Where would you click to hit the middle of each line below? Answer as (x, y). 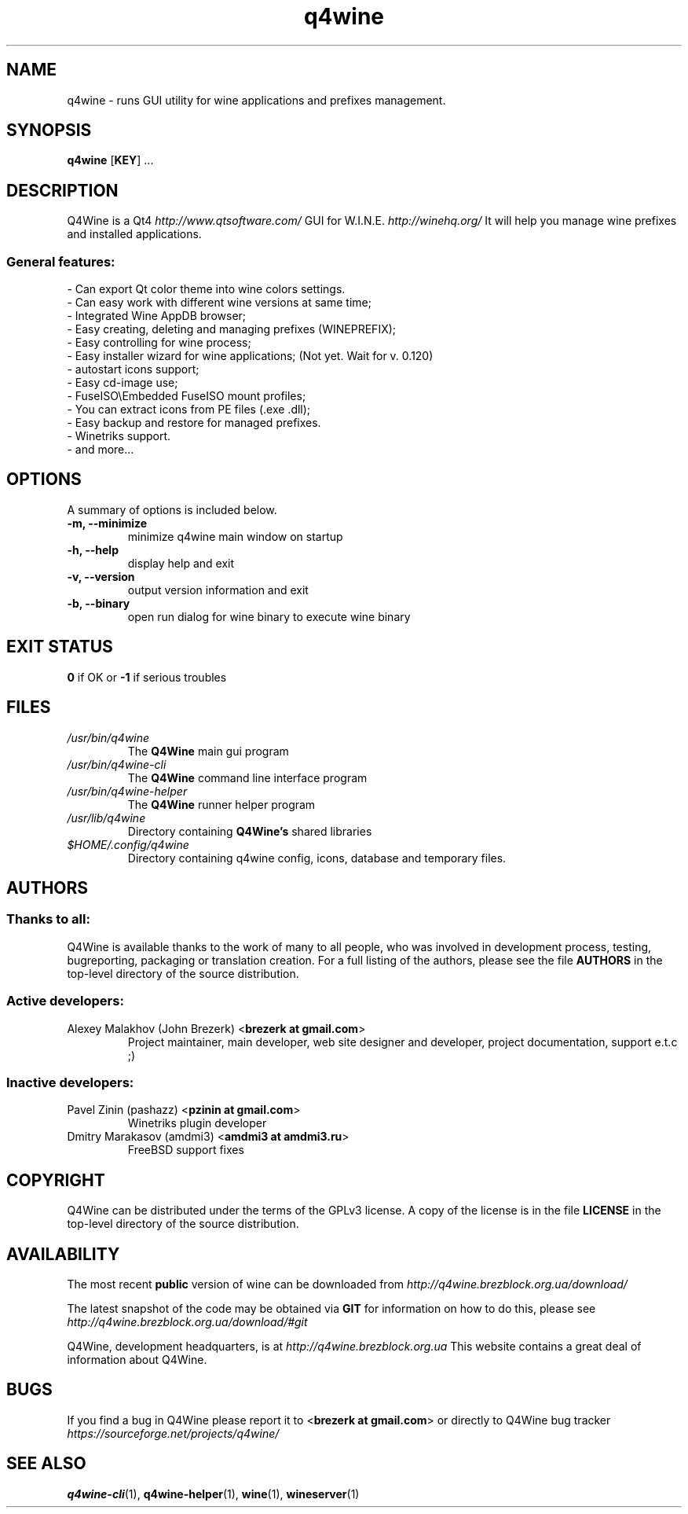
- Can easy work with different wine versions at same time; (219, 303)
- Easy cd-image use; (123, 383)
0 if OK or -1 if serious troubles (147, 677)
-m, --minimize (107, 523)
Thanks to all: (48, 919)
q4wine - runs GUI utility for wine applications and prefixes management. (256, 100)
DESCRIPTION (62, 190)
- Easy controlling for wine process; (159, 343)
